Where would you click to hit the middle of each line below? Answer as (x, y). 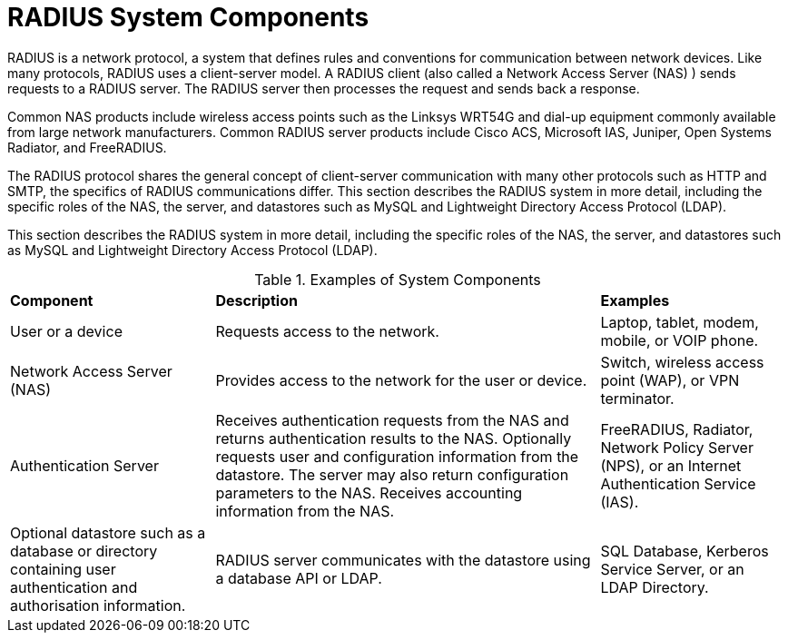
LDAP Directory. (655, 587)
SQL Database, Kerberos (685, 551)
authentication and (74, 587)
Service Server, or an (672, 569)
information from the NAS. (305, 511)
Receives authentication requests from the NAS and (392, 420)
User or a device (66, 331)
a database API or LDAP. (299, 578)
